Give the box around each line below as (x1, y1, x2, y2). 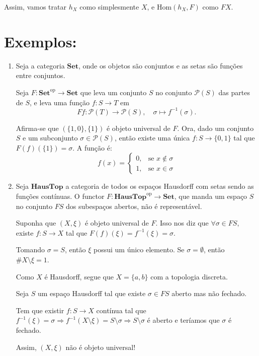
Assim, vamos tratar (4, 2, 66, 12)
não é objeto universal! (65, 341, 136, 352)
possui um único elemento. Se (93, 244, 185, 255)
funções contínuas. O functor (16, 190, 105, 201)
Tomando (16, 244, 45, 255)
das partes (218, 87, 250, 97)
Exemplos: (4, 31, 77, 51)
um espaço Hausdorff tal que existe (38, 288, 146, 299)
